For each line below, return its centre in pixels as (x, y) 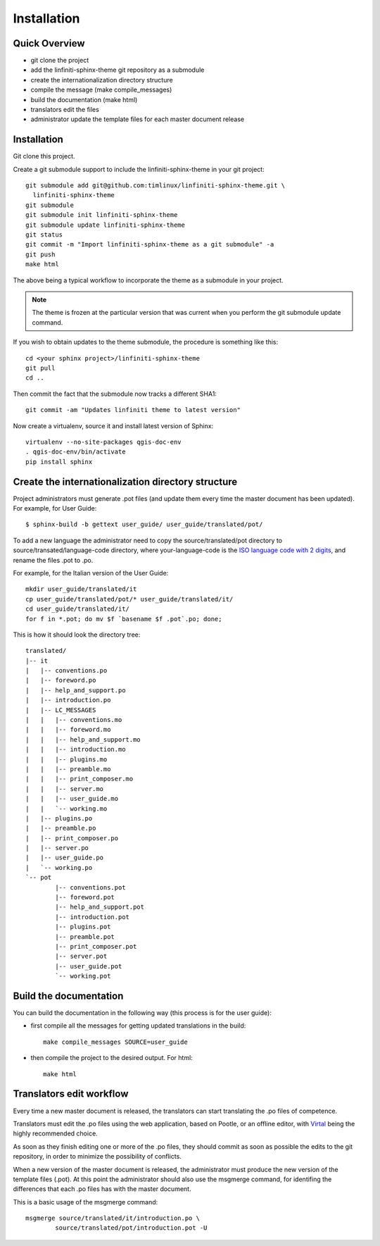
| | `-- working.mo (66, 809)
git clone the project (60, 61)
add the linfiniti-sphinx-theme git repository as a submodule (118, 70)
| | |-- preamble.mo (68, 769)
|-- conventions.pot (90, 887)
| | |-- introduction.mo (76, 749)
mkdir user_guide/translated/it (81, 589)
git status (44, 235)
